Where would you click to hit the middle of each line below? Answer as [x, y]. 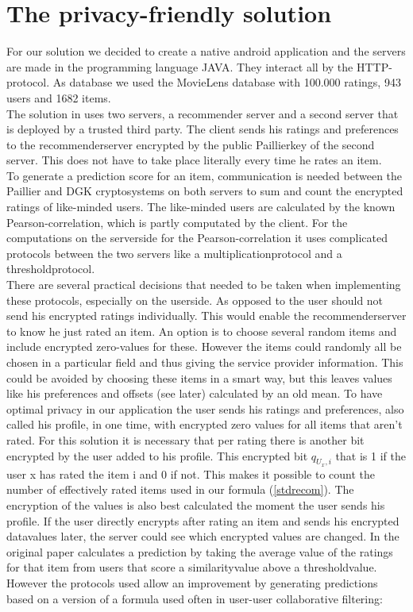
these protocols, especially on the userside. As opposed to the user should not [195, 300]
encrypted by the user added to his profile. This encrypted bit [157, 455]
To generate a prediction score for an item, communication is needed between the [205, 175]
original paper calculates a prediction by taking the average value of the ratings [200, 551]
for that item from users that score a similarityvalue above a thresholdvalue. [192, 567]
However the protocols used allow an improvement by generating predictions [192, 582]
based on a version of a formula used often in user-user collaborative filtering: [195, 598]
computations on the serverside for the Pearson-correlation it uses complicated [197, 238]
